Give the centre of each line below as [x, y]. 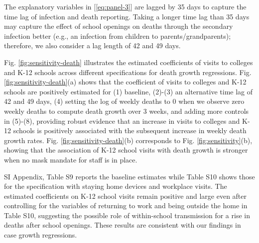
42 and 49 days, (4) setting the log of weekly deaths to [87, 101]
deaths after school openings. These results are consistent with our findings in [123, 225]
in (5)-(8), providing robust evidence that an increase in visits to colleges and [122, 121]
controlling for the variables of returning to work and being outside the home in [126, 205]
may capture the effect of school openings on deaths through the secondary [119, 26]
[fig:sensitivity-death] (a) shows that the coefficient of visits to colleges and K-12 [125, 82]
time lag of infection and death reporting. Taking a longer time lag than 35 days [127, 16]
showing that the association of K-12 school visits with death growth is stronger [126, 150]
